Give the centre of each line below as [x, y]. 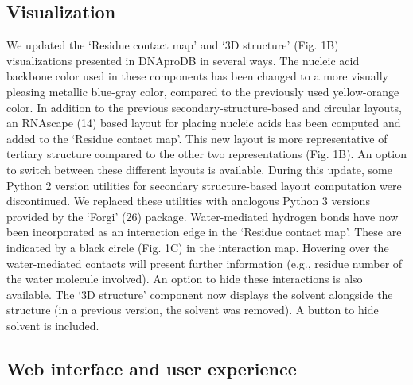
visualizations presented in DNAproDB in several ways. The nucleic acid [183, 60]
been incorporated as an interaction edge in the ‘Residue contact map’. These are [204, 232]
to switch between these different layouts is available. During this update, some [199, 169]
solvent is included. [53, 325]
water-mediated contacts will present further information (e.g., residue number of [205, 263]
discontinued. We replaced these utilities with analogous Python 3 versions [188, 201]
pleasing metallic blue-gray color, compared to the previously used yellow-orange [203, 91]
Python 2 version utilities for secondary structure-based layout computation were [204, 185]
